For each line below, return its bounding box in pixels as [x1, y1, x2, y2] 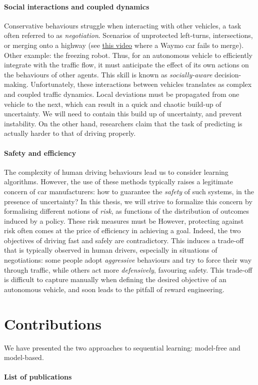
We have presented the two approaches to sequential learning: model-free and [4, 342, 240, 353]
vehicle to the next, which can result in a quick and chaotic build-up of [4, 98, 221, 109]
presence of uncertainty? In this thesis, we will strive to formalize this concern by [4, 196, 252, 206]
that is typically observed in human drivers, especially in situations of [4, 245, 217, 255]
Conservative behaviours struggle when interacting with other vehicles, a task [4, 20, 241, 30]
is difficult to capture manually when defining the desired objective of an [4, 274, 226, 285]
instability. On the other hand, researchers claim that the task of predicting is [4, 118, 242, 128]
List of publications [4, 372, 72, 382]
